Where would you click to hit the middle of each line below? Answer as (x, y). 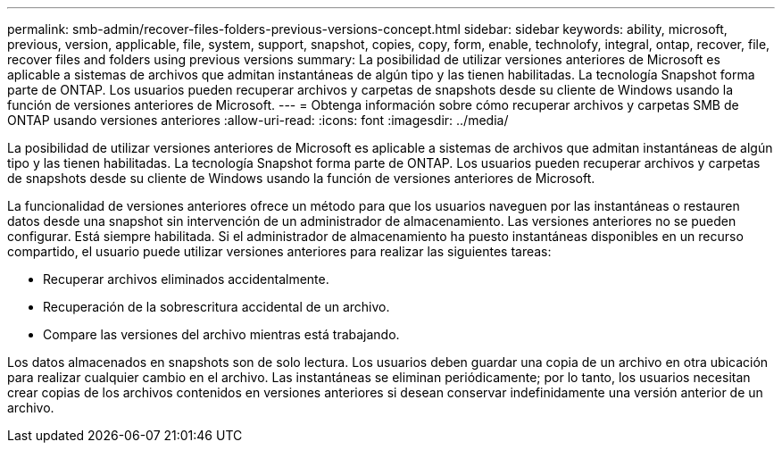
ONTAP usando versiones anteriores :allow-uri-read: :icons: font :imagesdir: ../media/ (258, 120)
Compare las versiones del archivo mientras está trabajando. (221, 334)
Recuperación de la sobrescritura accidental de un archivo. (216, 307)
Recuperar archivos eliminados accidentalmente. (186, 279)
